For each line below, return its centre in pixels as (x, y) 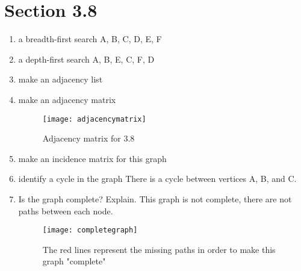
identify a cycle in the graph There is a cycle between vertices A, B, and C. (157, 179)
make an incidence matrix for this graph (92, 158)
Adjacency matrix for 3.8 (88, 138)
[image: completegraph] (90, 230)
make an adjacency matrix (67, 99)
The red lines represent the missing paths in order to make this (159, 249)
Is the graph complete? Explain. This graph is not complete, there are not (155, 198)
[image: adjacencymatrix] (94, 119)
